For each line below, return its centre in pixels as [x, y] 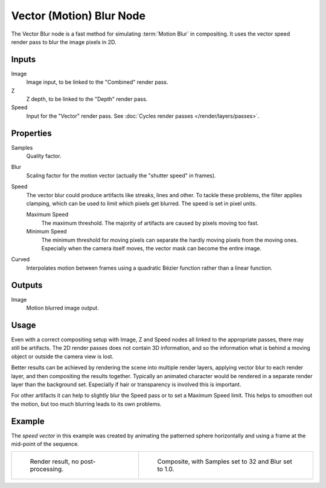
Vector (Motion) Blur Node [78, 16]
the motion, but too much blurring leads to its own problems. [86, 404]
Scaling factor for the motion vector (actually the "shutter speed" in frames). [121, 176]
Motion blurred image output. [62, 308]
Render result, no [54, 461]
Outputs [27, 285]
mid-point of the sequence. [45, 444]
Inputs [24, 59]
